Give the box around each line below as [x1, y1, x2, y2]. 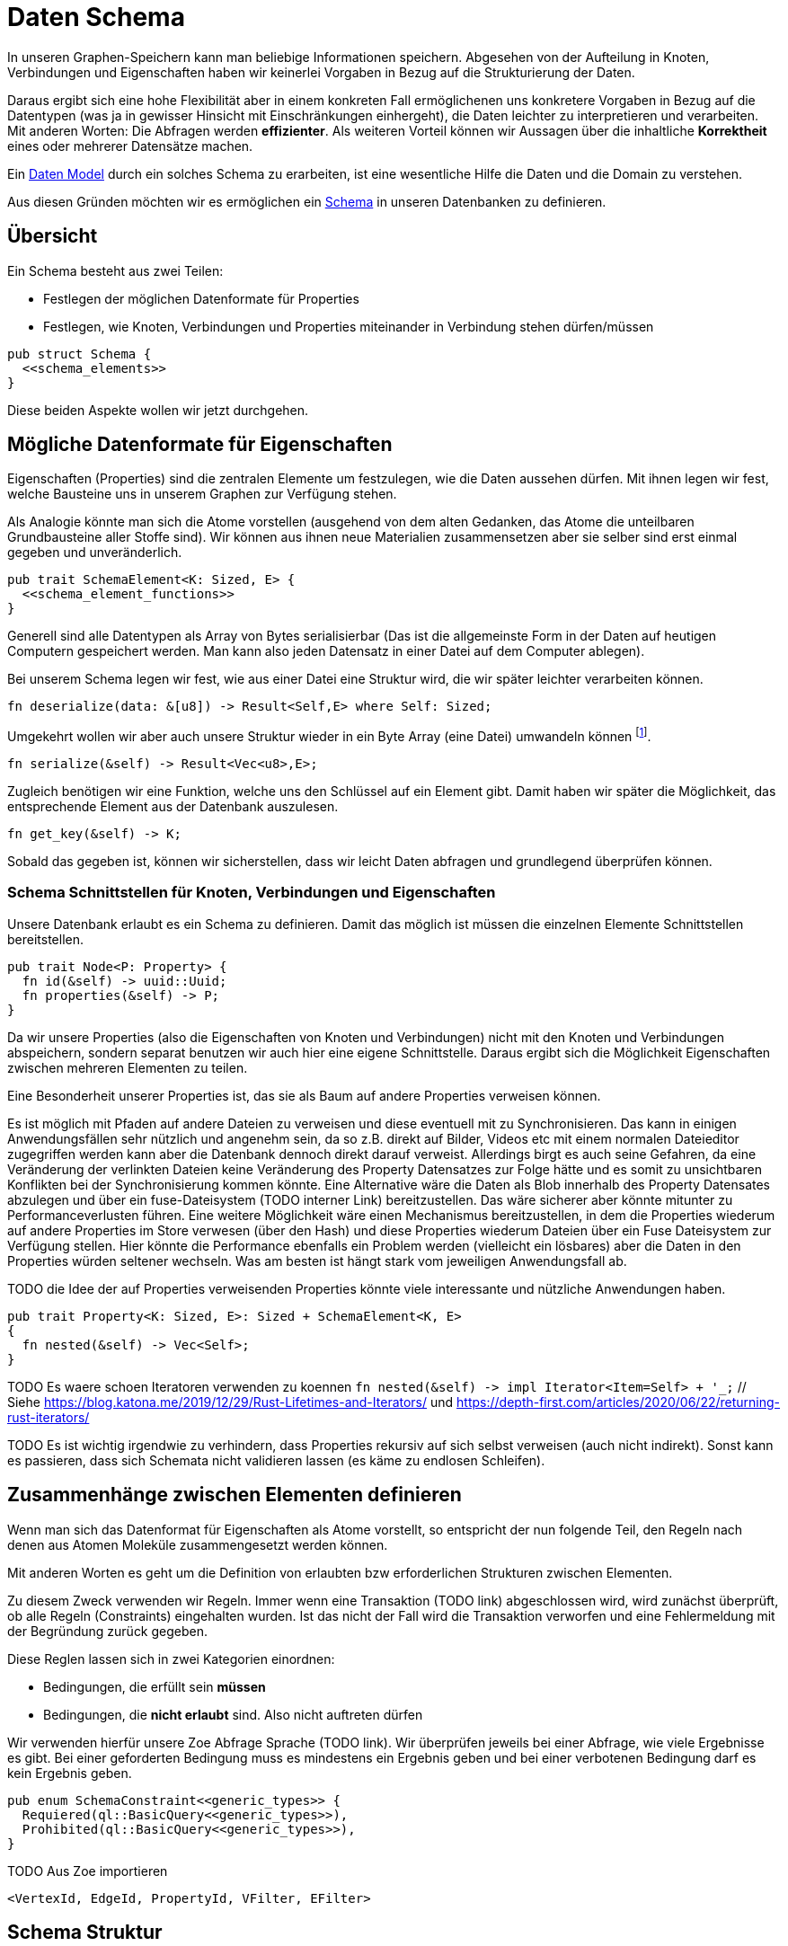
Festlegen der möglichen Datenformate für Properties [43, 290, 359, 306]
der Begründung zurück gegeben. [7, 1623, 208, 1639]
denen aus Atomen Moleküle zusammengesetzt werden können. [7, 1536, 388, 1552]
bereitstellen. [7, 931, 84, 947]
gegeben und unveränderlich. [7, 544, 182, 561]
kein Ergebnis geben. [7, 1765, 132, 1781]
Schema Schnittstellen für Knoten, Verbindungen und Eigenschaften [7, 883, 496, 902]
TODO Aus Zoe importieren [7, 1862, 168, 1879]
